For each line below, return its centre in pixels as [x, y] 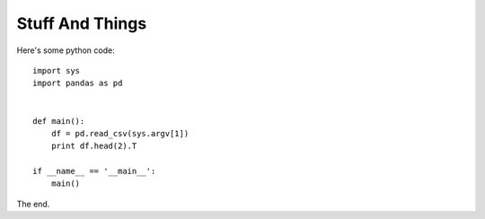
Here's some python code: [66, 50]
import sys [57, 70]
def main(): [59, 121]
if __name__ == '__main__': [94, 171]
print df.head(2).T [94, 146]
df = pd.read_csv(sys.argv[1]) [120, 133]
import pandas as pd [78, 83]
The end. [33, 204]
